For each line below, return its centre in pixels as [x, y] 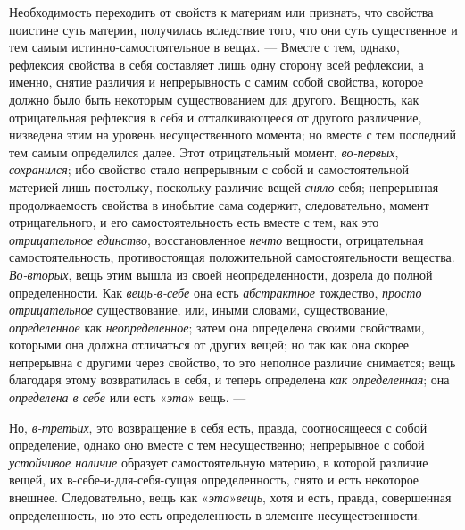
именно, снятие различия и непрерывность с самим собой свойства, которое [216, 82]
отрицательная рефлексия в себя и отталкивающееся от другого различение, [216, 117]
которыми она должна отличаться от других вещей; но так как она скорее [209, 345]
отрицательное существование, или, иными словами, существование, [199, 310]
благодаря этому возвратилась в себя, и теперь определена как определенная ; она [229, 379]
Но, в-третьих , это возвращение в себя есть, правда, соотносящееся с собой [218, 427]
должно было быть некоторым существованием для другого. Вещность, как [214, 99]
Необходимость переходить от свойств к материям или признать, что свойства [221, 12]
